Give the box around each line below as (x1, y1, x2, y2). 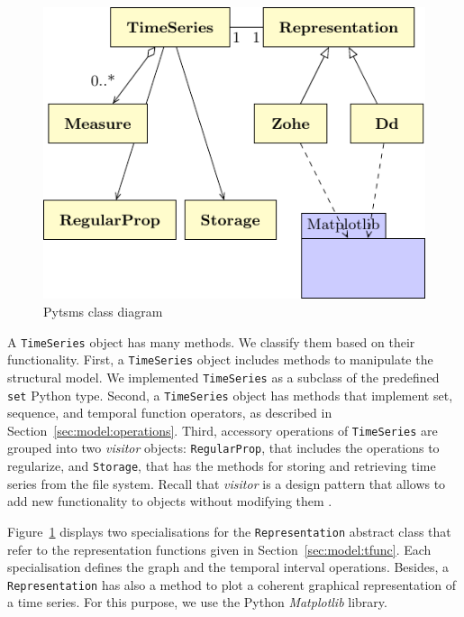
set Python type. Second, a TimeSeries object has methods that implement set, (7, 385, 453, 404)
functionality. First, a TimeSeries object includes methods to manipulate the (7, 350, 433, 369)
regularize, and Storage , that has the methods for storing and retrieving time (7, 456, 436, 475)
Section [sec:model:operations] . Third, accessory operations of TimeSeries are (7, 420, 438, 439)
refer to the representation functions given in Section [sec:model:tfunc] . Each (7, 539, 432, 558)
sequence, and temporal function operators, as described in (7, 403, 332, 422)
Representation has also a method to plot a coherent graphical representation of (7, 575, 457, 594)
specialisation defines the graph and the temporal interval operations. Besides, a (7, 557, 450, 576)
